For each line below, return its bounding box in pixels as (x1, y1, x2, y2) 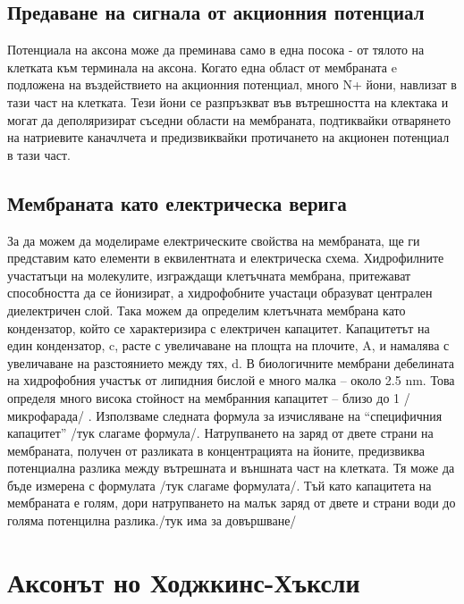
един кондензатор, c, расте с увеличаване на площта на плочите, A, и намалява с (7, 336, 450, 355)
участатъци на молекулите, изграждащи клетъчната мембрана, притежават (7, 265, 411, 284)
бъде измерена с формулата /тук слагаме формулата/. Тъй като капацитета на (7, 475, 432, 494)
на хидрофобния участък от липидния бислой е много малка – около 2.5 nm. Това (7, 371, 455, 390)
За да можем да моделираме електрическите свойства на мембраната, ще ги (7, 231, 420, 249)
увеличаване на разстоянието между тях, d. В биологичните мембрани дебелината (7, 353, 454, 372)
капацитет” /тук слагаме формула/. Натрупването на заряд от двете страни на (7, 424, 434, 442)
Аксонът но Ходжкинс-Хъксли (7, 563, 360, 600)
